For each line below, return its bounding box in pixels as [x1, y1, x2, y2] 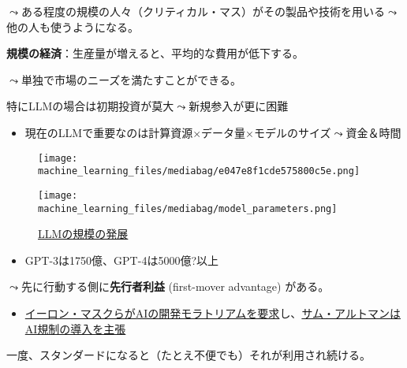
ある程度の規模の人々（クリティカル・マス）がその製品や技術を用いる [21, 3, 386, 19]
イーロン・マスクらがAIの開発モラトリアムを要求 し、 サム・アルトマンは [24, 304, 401, 321]
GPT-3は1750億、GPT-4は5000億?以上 [24, 251, 218, 268]
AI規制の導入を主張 [24, 320, 126, 336]
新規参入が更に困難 [189, 98, 289, 114]
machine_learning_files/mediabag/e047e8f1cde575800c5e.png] [38, 165, 360, 177]
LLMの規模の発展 [38, 225, 129, 242]
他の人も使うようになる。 [6, 18, 139, 35]
